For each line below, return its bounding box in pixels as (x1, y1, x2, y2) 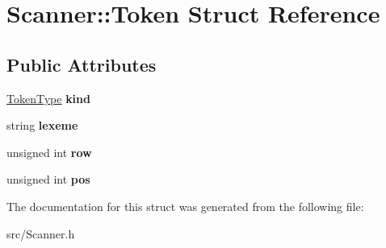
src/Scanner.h (6, 225, 75, 242)
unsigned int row (6, 143, 92, 160)
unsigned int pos (6, 171, 90, 188)
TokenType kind (6, 89, 90, 106)
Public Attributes (6, 52, 157, 76)
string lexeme (6, 117, 78, 134)
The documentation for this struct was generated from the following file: (6, 197, 364, 214)
